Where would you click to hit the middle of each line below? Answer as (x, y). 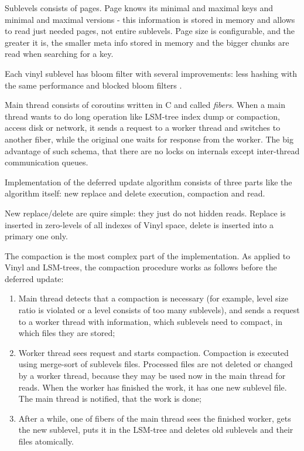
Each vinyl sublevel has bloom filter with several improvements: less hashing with (151, 73)
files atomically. (46, 441)
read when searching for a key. (59, 54)
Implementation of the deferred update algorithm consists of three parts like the (148, 182)
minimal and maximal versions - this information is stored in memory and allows (150, 19)
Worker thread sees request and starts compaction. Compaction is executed (153, 352)
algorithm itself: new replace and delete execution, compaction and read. (135, 193)
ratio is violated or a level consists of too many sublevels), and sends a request (159, 310)
